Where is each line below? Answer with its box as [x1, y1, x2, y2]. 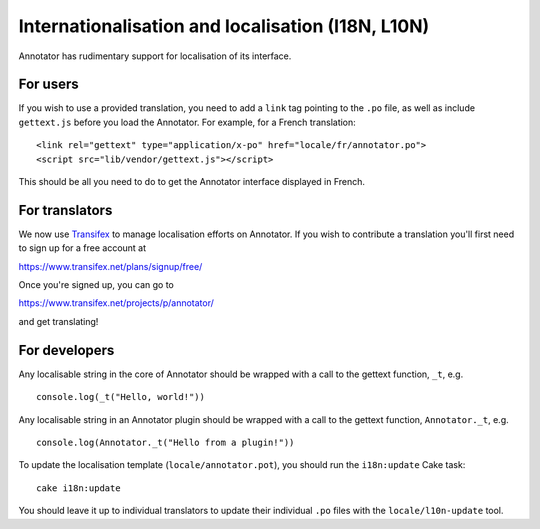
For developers [18, 341, 115, 359]
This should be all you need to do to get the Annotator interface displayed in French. [18, 176, 365, 188]
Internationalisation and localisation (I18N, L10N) [18, 15, 430, 37]
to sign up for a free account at [18, 242, 147, 254]
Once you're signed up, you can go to [18, 279, 174, 291]
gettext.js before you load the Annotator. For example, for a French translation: [18, 116, 357, 128]
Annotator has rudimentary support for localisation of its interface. [18, 50, 292, 62]
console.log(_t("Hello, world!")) [36, 391, 205, 403]
